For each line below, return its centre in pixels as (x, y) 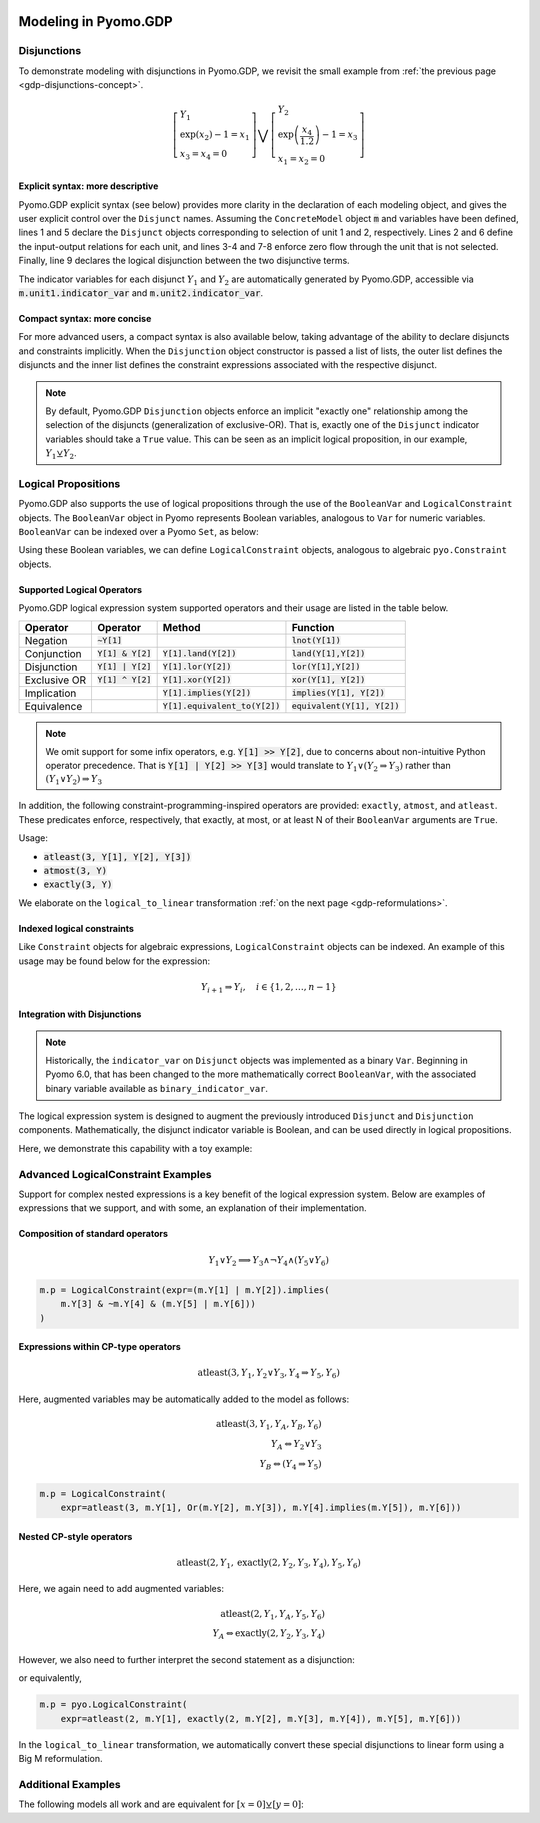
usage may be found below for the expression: (114, 961)
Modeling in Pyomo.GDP (96, 21)
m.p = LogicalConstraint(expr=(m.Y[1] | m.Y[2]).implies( (184, 1289)
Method (181, 627)
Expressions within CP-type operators (100, 1347)
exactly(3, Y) (78, 884)
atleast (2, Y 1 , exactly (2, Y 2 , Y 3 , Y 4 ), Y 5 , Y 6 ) (269, 1563)
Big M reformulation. (60, 1759)
